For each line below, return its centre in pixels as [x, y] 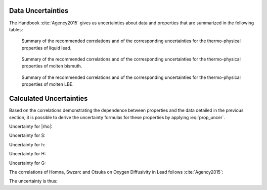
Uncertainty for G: [28, 163]
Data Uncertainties [39, 11]
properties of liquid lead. [46, 48]
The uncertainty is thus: [33, 181]
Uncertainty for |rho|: [31, 126]
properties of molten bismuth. [52, 66]
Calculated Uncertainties [48, 98]
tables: [16, 29]
